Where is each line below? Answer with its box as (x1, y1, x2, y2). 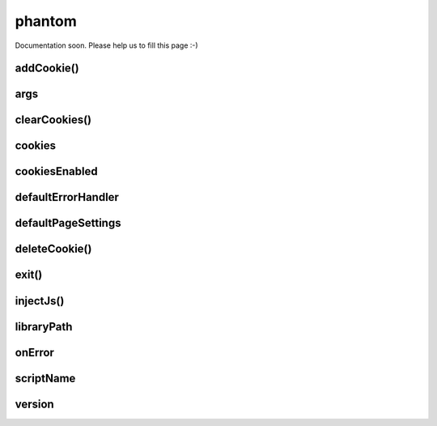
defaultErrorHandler (15, 190, 119, 204)
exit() (15, 268, 43, 282)
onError (15, 345, 54, 360)
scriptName (15, 371, 76, 385)
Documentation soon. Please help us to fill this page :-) (15, 40, 198, 50)
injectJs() (15, 294, 65, 308)
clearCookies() (15, 113, 92, 127)
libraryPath (15, 320, 73, 334)
